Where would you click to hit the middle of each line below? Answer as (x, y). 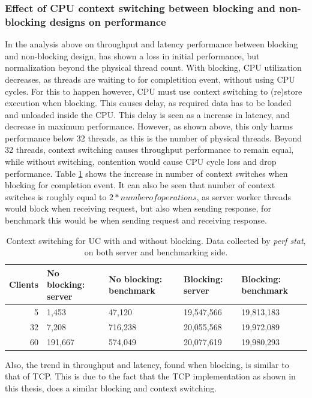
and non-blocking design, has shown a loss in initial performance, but (132, 55)
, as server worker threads (244, 196)
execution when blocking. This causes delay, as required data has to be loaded (148, 103)
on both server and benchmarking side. (156, 252)
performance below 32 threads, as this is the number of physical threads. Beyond (154, 138)
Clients (24, 284)
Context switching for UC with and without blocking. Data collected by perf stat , (156, 240)
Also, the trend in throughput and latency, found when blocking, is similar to (147, 364)
